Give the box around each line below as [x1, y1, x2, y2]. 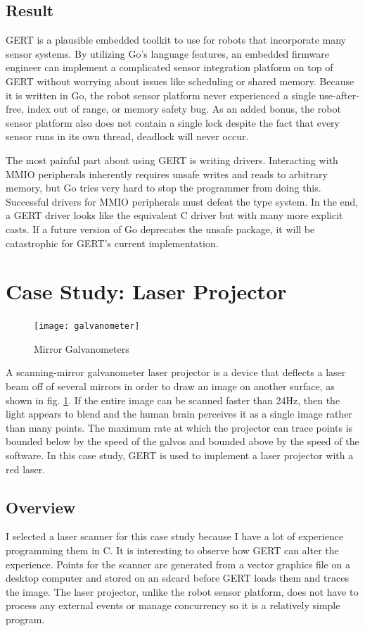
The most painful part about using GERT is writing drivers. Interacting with [6, 152, 338, 167]
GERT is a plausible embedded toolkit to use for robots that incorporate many [6, 32, 346, 47]
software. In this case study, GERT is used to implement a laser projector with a [6, 448, 354, 463]
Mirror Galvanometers [34, 341, 129, 356]
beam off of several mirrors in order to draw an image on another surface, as [6, 379, 335, 394]
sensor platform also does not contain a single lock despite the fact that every [6, 115, 340, 130]
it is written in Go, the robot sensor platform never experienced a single [6, 87, 316, 102]
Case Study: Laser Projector [6, 277, 287, 306]
